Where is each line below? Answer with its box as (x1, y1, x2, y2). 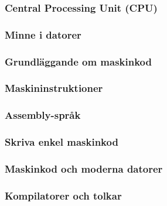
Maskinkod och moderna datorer (5, 161, 163, 176)
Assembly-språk (5, 108, 81, 122)
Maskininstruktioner (5, 81, 103, 95)
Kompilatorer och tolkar (5, 188, 122, 202)
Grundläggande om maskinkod (5, 54, 152, 68)
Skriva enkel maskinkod (5, 135, 118, 149)
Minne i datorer (5, 27, 81, 42)
